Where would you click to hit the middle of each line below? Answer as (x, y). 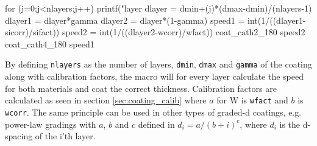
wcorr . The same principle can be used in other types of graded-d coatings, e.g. (153, 112)
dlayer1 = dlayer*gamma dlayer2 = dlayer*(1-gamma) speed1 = (125, 20)
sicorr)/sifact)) (32, 32)
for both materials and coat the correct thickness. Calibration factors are (141, 88)
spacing (19, 136)
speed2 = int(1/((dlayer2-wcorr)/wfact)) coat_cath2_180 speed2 (183, 32)
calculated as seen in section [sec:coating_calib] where (106, 100)
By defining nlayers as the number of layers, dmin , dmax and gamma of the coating (158, 64)
